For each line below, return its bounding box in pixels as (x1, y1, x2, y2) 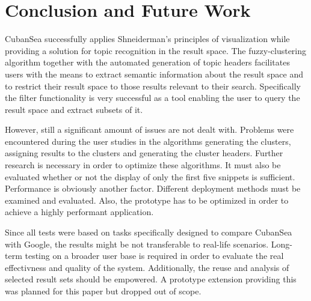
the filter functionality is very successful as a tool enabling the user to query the (5, 91, 300, 104)
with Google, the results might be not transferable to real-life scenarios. (5, 237, 269, 250)
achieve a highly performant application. (5, 205, 154, 218)
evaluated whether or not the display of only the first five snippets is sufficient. (5, 170, 295, 183)
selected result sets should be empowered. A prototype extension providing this (5, 273, 297, 285)
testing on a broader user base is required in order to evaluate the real (25, 249, 284, 262)
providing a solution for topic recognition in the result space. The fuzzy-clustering (5, 44, 307, 56)
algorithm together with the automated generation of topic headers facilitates (5, 56, 290, 68)
